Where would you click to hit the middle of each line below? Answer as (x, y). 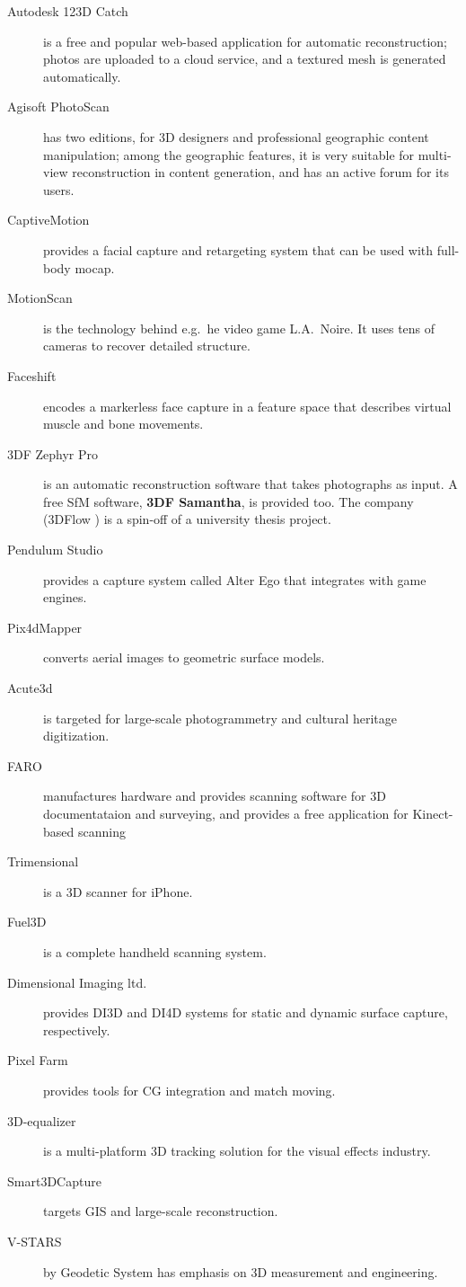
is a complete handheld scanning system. (155, 951)
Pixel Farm (38, 1060)
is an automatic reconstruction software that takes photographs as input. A (251, 484)
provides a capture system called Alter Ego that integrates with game (235, 579)
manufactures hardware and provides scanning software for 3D (215, 796)
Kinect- (433, 813)
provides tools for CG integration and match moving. (189, 1090)
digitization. (76, 736)
